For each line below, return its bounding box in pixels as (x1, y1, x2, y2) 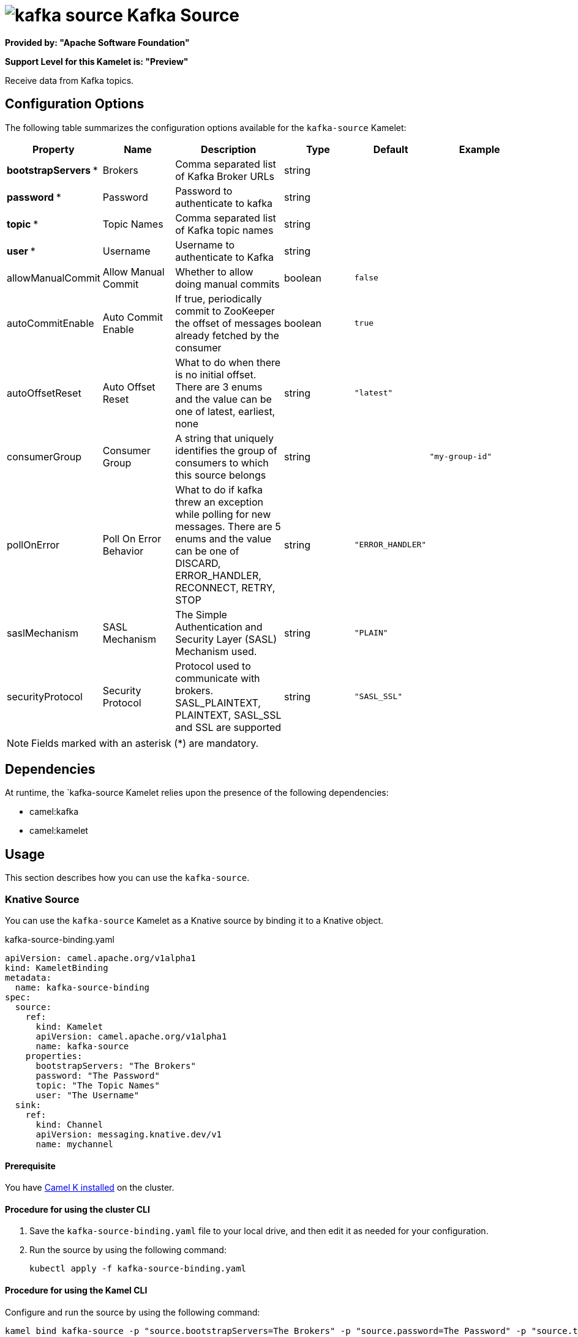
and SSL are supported (175, 721, 282, 733)
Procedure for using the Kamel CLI (5, 1285, 148, 1296)
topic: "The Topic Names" (36, 1080, 160, 1091)
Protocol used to (175, 659, 251, 672)
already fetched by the (175, 329, 279, 342)
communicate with (175, 672, 260, 684)
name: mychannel (36, 1139, 114, 1150)
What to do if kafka (175, 483, 263, 496)
